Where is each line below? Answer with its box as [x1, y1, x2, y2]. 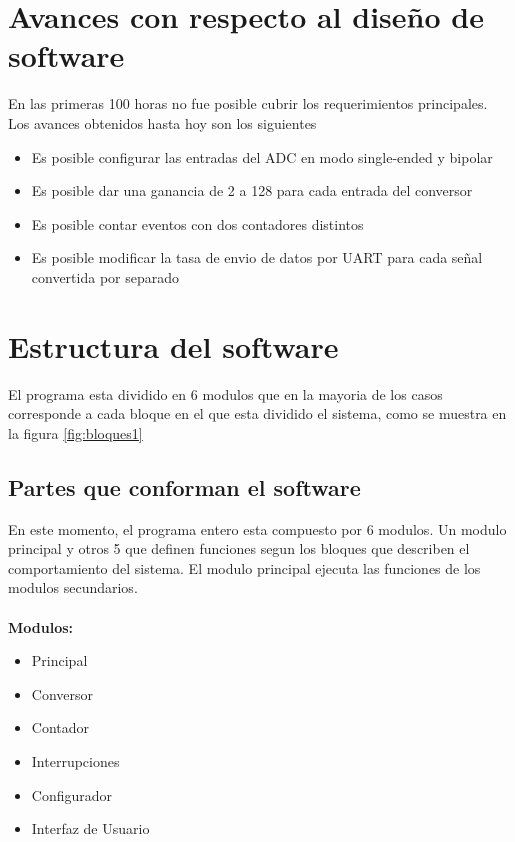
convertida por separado [31, 266, 180, 287]
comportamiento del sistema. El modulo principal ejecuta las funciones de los [8, 557, 481, 578]
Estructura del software [8, 325, 339, 366]
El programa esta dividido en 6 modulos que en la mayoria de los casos [8, 383, 443, 404]
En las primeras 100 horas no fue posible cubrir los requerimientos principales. [8, 93, 488, 114]
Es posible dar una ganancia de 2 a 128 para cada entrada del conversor [31, 180, 473, 201]
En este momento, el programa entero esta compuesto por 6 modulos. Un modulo [8, 518, 507, 539]
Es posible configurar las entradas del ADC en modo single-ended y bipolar [31, 146, 493, 167]
